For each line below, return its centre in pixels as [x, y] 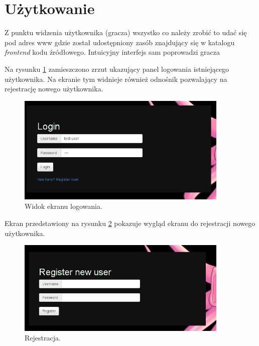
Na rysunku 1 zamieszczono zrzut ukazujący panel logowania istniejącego [117, 69]
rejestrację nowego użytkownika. [54, 89]
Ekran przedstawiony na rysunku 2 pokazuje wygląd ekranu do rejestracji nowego [130, 223]
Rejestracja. [43, 338]
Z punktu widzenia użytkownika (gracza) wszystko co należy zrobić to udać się [126, 32]
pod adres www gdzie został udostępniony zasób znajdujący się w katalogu [120, 42]
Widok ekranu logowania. [63, 206]
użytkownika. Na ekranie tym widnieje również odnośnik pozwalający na [116, 79]
